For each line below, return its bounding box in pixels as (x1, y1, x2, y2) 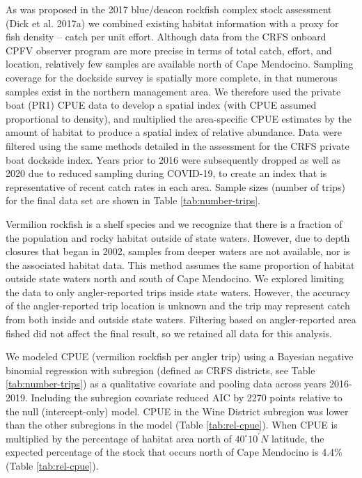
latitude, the (271, 431, 324, 445)
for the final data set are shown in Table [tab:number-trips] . (6, 193, 260, 208)
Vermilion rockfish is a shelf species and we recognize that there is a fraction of (6, 216, 343, 231)
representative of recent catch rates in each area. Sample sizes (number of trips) (6, 179, 345, 194)
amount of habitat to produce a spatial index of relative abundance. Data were (6, 125, 343, 139)
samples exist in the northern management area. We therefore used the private (6, 84, 341, 98)
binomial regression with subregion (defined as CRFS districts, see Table (6, 362, 315, 377)
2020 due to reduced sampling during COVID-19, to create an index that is (6, 166, 327, 180)
